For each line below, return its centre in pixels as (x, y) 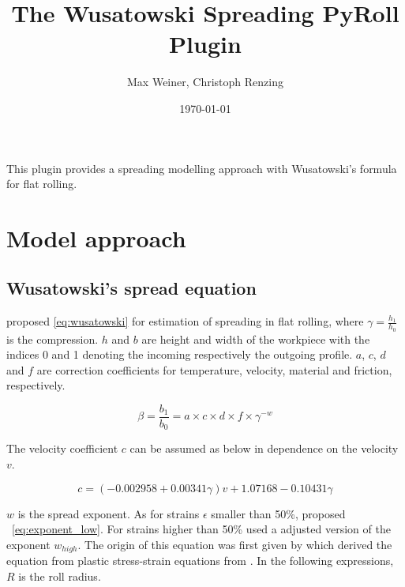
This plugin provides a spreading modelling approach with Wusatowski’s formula (202, 168)
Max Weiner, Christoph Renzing (205, 82)
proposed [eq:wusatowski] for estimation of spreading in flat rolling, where (185, 321)
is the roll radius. (60, 576)
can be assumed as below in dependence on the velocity (264, 448)
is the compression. (52, 339)
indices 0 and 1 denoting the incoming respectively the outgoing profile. (180, 354)
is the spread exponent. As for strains (109, 513)
